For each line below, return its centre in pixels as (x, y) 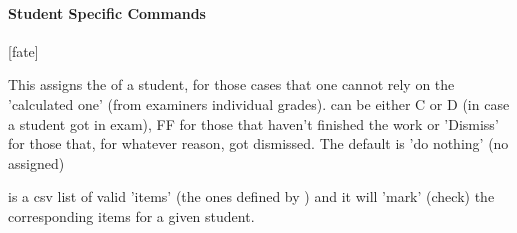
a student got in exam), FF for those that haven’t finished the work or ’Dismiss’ (253, 123)
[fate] (23, 50)
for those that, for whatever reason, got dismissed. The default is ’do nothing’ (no (258, 143)
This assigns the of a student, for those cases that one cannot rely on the (231, 84)
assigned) (36, 162)
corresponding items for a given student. (131, 215)
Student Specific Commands (107, 12)
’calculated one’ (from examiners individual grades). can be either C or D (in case (259, 103)
